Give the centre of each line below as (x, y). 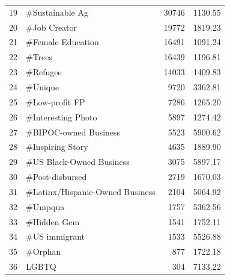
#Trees (39, 57)
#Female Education (62, 42)
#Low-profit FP (56, 101)
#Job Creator (52, 27)
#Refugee (44, 72)
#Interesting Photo (62, 117)
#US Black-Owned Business (78, 162)
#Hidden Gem (53, 221)
